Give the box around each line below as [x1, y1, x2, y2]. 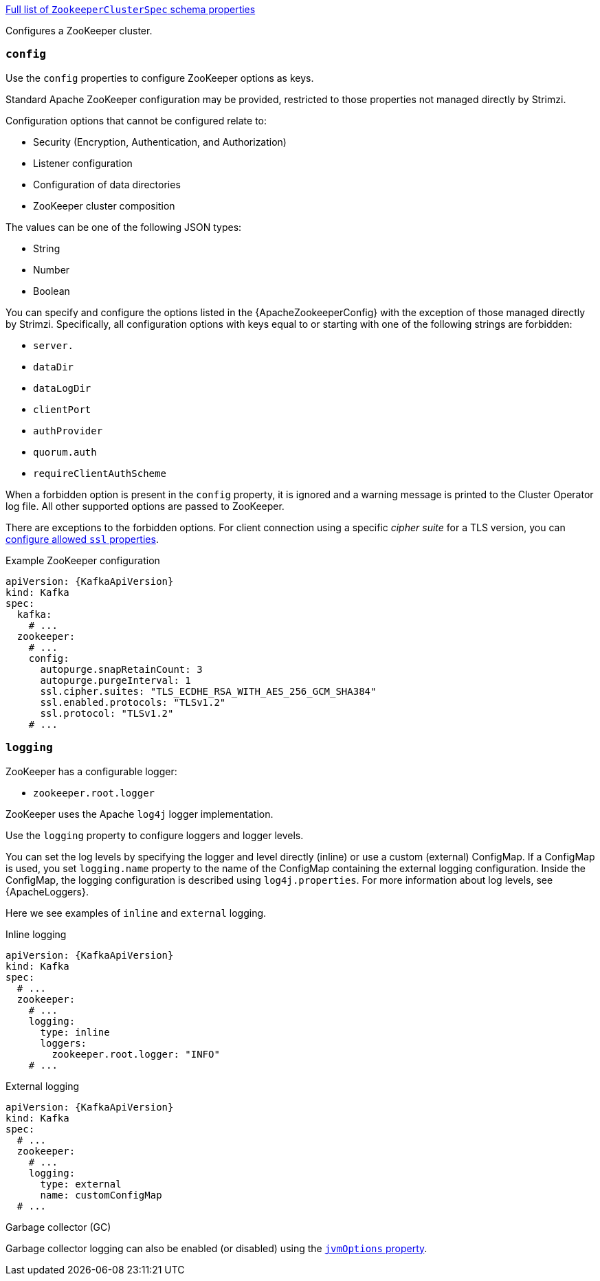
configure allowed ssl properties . [5, 533, 159, 545]
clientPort [33, 403, 91, 415]
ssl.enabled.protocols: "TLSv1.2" [40, 696, 226, 708]
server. [33, 339, 74, 351]
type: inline [40, 1026, 110, 1038]
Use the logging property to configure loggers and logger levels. [5, 829, 304, 841]
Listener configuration [33, 157, 133, 169]
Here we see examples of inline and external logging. [5, 906, 267, 919]
